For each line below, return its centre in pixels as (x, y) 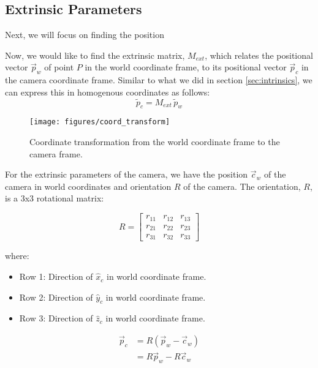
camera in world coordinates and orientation (88, 186)
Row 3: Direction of (56, 318)
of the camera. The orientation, (242, 186)
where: (17, 256)
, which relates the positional (259, 55)
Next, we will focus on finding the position (85, 35)
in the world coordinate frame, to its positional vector (186, 67)
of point (59, 67)
